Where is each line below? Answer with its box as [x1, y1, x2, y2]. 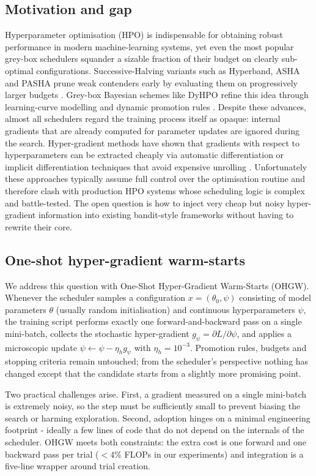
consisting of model [239, 291, 311, 304]
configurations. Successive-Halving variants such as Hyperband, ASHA [36, 64, 300, 77]
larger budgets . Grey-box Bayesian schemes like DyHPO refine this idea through [5, 88, 309, 101]
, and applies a [237, 327, 292, 339]
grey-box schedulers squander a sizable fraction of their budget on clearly [5, 52, 279, 65]
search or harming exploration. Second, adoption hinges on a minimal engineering [5, 411, 310, 424]
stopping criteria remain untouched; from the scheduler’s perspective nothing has [5, 355, 309, 368]
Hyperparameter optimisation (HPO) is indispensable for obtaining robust [5, 28, 284, 41]
